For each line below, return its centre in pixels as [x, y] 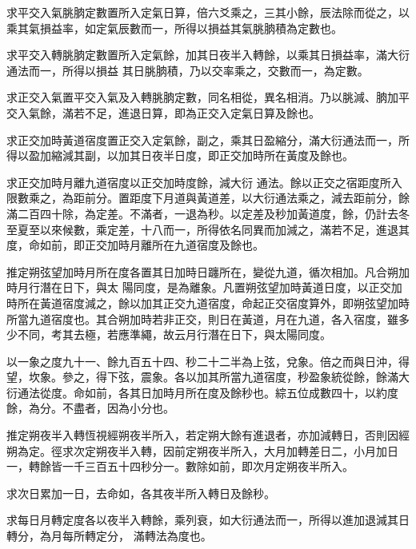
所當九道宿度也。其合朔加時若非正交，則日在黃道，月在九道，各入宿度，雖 [202, 318]
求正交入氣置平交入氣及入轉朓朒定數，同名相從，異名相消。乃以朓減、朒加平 [208, 97]
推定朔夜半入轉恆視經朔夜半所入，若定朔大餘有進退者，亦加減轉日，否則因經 [208, 435]
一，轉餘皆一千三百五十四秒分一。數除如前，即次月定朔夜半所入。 [180, 466]
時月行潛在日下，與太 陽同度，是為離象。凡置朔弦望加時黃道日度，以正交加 [204, 287]
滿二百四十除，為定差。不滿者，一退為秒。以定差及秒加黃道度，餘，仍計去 [202, 213]
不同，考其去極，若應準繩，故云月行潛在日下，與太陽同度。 [174, 334]
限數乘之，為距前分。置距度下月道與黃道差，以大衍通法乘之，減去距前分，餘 [208, 198]
